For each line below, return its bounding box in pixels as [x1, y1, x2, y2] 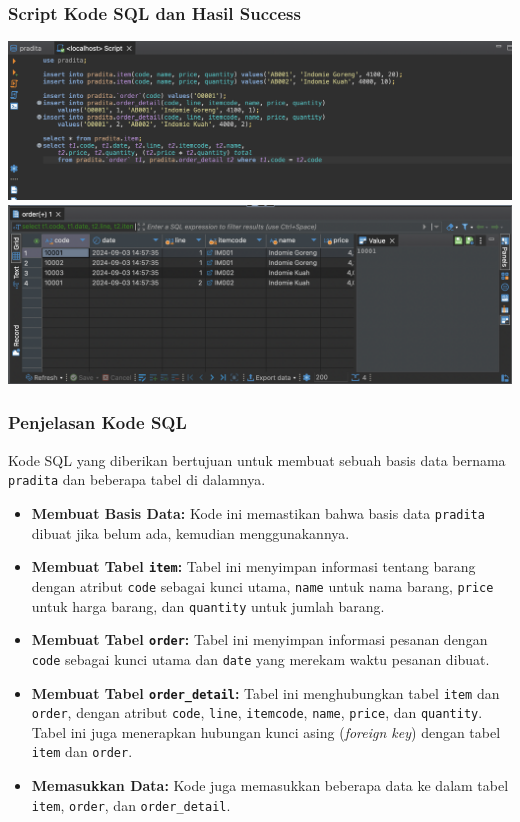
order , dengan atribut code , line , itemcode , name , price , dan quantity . [31, 702, 483, 723]
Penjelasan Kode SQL [8, 410, 187, 435]
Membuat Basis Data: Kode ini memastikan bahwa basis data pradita [31, 503, 485, 523]
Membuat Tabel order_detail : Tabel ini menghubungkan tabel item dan [31, 682, 500, 703]
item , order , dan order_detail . [31, 794, 231, 815]
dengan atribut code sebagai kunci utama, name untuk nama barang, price [31, 575, 494, 596]
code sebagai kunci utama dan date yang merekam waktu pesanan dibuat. [31, 648, 490, 669]
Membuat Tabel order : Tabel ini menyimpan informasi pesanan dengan [31, 629, 488, 650]
